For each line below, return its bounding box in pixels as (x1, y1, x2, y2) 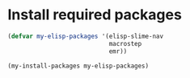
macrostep (108, 39, 142, 47)
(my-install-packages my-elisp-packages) (7, 62, 150, 70)
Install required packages (7, 6, 183, 24)
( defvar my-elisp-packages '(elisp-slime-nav (7, 32, 163, 40)
